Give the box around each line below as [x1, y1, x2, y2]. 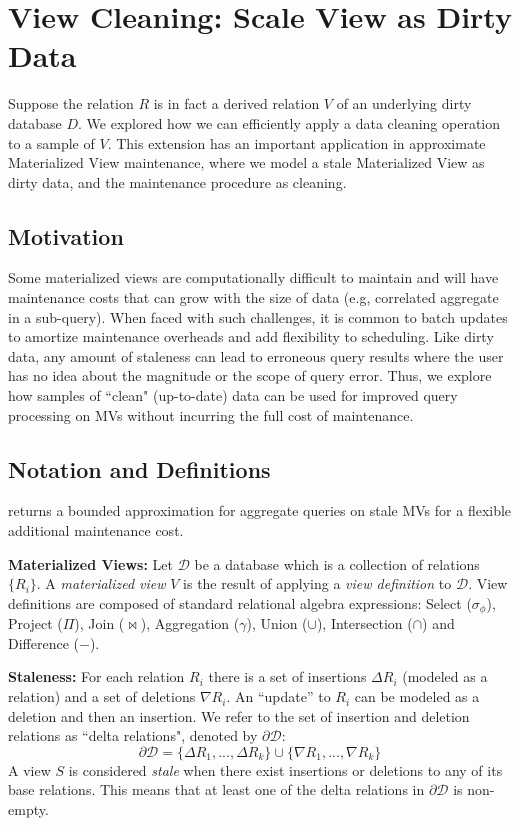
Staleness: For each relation [8, 666, 185, 687]
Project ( [8, 613, 63, 634]
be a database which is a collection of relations [194, 553, 480, 574]
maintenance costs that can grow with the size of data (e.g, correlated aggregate [8, 287, 499, 308]
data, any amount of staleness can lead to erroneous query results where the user [8, 345, 504, 366]
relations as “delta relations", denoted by [8, 725, 258, 746]
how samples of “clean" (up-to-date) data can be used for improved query [8, 385, 458, 406]
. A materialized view [36, 573, 166, 594]
